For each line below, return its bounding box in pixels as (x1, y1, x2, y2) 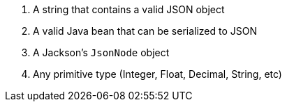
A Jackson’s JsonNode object (33, 47, 170, 58)
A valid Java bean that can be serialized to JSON (33, 25, 258, 37)
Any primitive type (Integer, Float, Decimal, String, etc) (33, 68, 282, 80)
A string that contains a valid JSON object (33, 3, 225, 15)
